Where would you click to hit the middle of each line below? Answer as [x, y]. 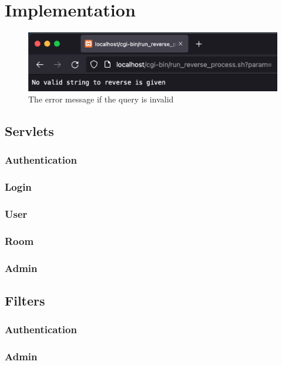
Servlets [29, 131]
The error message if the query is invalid [101, 99]
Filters [25, 301]
